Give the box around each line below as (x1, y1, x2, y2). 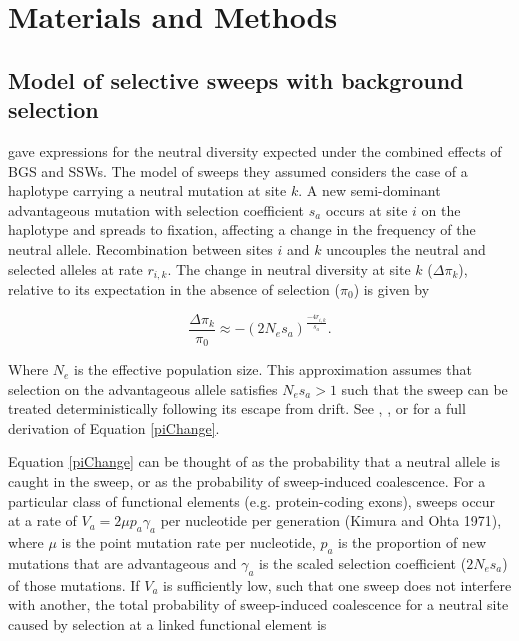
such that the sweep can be (341, 378, 508, 399)
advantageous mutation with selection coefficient (8, 199, 305, 220)
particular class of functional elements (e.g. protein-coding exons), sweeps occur (8, 490, 496, 511)
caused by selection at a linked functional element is (8, 613, 327, 634)
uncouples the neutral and (326, 238, 486, 259)
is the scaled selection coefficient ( (259, 552, 467, 573)
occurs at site (325, 199, 408, 220)
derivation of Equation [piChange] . (8, 417, 220, 438)
